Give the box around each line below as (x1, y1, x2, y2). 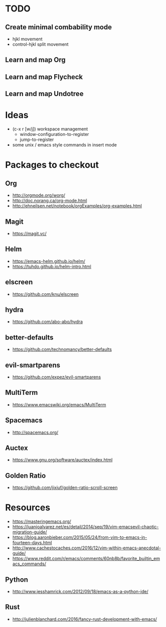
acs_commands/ (12, 561, 46, 567)
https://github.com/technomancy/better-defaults (12, 347, 112, 353)
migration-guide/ (12, 529, 47, 535)
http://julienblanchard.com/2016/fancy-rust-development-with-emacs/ (12, 616, 158, 622)
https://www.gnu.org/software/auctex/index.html (12, 457, 113, 463)
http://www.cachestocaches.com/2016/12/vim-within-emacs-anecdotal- (12, 545, 162, 551)
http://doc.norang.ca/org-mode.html (12, 198, 87, 204)
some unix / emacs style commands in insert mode (12, 142, 117, 148)
